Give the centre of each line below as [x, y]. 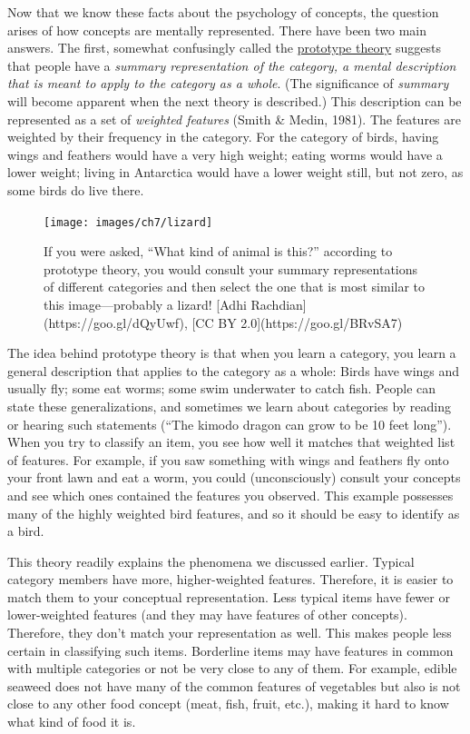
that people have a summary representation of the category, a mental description [232, 65]
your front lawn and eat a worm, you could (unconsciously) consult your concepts [234, 477]
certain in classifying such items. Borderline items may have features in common [230, 650]
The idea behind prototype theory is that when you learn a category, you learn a [232, 353]
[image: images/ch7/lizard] [128, 222]
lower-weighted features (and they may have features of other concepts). [207, 615]
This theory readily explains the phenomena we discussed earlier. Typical [211, 561]
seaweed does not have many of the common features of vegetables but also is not [234, 685]
